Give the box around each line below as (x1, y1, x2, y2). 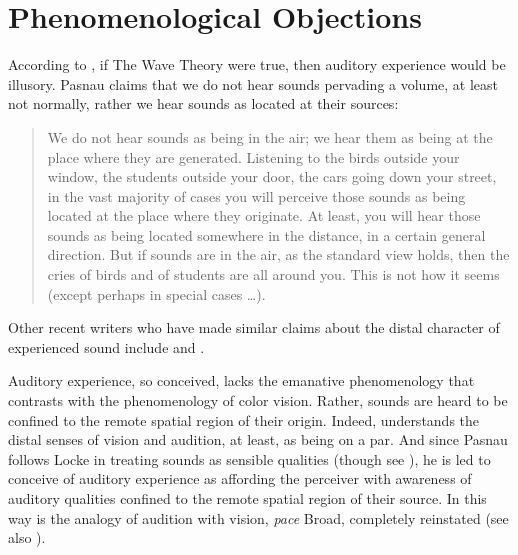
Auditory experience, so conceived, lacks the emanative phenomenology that (8, 370, 475, 391)
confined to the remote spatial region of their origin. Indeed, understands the (8, 409, 480, 430)
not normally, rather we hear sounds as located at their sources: (8, 93, 399, 114)
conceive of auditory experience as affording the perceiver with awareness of (8, 468, 472, 489)
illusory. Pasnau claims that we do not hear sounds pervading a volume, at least (8, 73, 498, 94)
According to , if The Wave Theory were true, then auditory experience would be (8, 54, 506, 75)
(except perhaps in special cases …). (47, 283, 266, 304)
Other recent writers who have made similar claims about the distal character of (8, 317, 500, 338)
